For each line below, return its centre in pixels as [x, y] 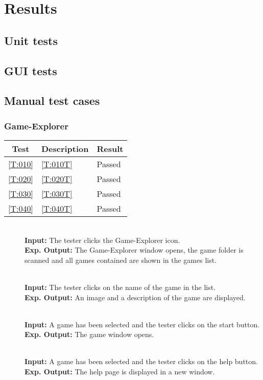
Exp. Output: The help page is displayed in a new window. [120, 372]
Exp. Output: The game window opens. [89, 334]
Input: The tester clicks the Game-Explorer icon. [102, 240]
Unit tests [31, 40]
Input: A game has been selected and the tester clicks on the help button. [141, 361]
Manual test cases [52, 100]
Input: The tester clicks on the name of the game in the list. [120, 287]
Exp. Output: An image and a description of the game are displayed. [135, 297]
